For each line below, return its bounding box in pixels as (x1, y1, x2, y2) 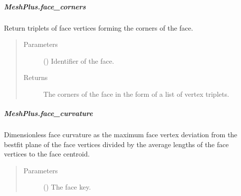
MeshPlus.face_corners (4, 1, 86, 11)
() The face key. (43, 182, 91, 192)
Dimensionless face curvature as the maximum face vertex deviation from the (4, 129, 238, 140)
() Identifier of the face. (43, 55, 114, 66)
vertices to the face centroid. (4, 149, 90, 159)
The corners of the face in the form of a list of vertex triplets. (43, 88, 229, 99)
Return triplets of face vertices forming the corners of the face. (4, 22, 193, 33)
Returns (23, 72, 48, 82)
